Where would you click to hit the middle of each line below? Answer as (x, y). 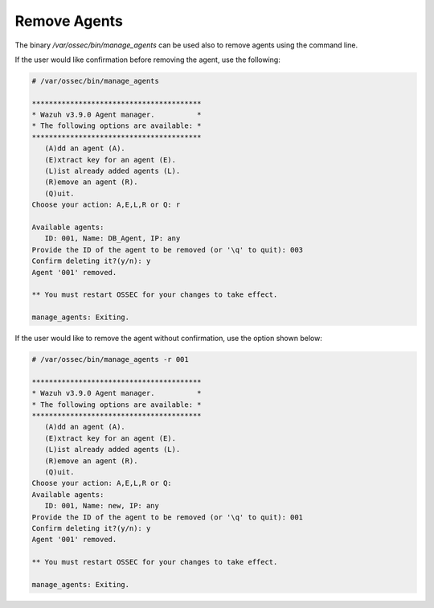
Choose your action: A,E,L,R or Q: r (106, 205)
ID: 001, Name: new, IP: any (102, 506)
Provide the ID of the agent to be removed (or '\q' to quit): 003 (168, 250)
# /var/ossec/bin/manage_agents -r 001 (110, 359)
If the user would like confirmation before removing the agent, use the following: (147, 60)
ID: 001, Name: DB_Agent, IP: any (113, 238)
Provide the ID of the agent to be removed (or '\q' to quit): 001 (168, 517)
